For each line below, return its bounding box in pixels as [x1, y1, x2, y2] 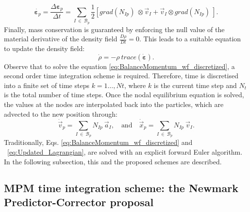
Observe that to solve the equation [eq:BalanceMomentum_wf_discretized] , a [4, 61, 235, 71]
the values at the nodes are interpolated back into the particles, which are [4, 99, 224, 109]
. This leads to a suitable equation [139, 34, 241, 44]
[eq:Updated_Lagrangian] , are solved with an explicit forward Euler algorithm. [7, 146, 243, 157]
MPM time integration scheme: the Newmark [4, 180, 238, 195]
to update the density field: [4, 43, 85, 53]
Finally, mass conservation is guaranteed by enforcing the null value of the [4, 24, 225, 34]
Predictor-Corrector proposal [4, 194, 154, 209]
